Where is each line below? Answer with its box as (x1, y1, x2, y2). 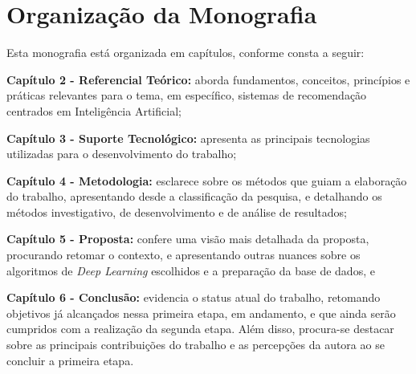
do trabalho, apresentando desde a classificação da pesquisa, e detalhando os (6, 188, 382, 205)
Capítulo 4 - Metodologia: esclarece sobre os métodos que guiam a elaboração (6, 172, 407, 189)
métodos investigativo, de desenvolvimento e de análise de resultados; (6, 203, 347, 220)
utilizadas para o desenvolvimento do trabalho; (6, 145, 237, 162)
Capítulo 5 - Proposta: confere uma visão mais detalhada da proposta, (6, 230, 369, 247)
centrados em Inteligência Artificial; (6, 102, 181, 119)
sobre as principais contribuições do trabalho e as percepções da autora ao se (6, 336, 385, 353)
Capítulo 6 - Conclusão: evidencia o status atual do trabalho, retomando (6, 289, 381, 306)
